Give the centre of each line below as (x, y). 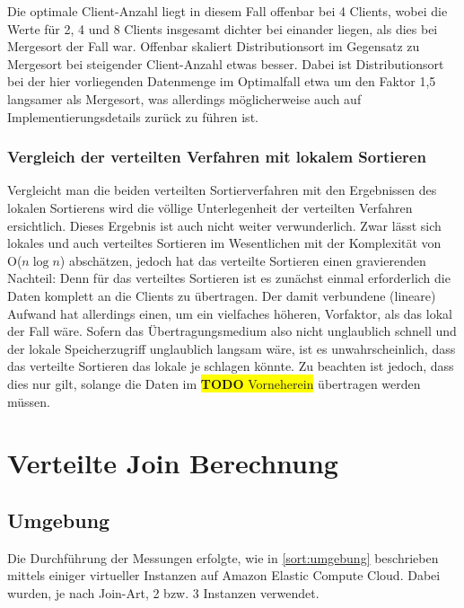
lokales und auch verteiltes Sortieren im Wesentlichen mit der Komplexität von (224, 243)
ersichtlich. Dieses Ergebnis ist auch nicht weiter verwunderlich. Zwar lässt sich (224, 225)
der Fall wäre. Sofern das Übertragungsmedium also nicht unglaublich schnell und (232, 331)
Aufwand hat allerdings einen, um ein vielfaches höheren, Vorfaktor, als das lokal (230, 313)
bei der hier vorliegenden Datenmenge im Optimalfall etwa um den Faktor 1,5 (222, 81)
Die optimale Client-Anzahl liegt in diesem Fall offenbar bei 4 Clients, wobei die (228, 11)
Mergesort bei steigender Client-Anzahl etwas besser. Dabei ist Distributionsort (226, 63)
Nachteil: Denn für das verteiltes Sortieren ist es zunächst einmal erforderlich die (229, 278)
